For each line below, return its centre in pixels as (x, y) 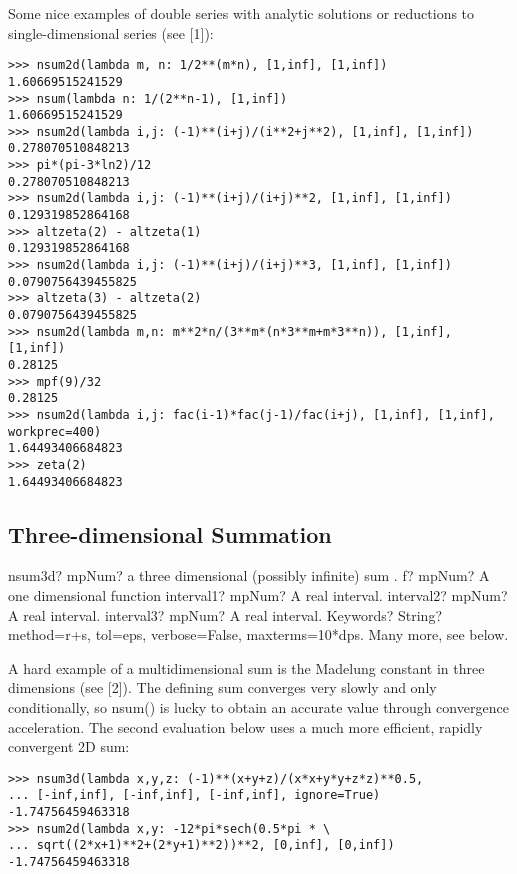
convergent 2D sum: (69, 746)
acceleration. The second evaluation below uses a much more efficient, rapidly (245, 726)
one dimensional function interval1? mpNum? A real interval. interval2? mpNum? (258, 595)
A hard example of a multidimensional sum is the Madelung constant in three (246, 667)
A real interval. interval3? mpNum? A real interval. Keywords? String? (225, 614)
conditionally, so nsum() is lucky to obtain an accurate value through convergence (258, 707)
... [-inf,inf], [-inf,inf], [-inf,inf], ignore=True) (194, 795)
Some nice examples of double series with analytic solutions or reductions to (241, 13)
